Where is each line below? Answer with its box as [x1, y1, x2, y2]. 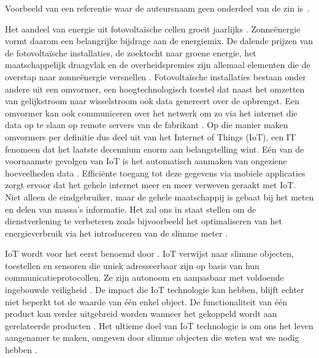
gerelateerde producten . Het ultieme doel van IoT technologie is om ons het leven [5, 319, 313, 332]
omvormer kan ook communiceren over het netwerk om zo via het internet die [5, 106, 298, 119]
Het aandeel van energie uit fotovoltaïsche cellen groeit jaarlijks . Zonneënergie [5, 22, 301, 35]
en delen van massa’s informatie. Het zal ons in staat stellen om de [5, 202, 256, 215]
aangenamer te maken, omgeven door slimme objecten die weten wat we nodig [5, 331, 299, 344]
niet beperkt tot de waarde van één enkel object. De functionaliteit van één [5, 295, 287, 308]
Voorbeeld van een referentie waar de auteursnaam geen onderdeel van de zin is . [5, 2, 310, 14]
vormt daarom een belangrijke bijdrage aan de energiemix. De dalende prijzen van [5, 34, 313, 47]
